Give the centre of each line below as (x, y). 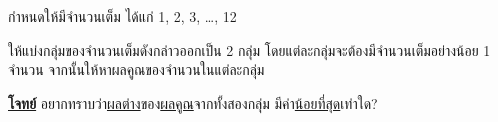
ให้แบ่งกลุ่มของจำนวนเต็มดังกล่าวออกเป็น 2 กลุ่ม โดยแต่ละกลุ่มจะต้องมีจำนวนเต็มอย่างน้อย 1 (249, 49)
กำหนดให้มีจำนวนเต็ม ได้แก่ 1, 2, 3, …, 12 (122, 16)
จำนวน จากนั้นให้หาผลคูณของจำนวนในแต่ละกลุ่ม (136, 69)
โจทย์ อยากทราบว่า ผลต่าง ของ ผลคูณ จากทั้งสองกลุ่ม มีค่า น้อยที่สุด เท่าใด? (193, 102)
